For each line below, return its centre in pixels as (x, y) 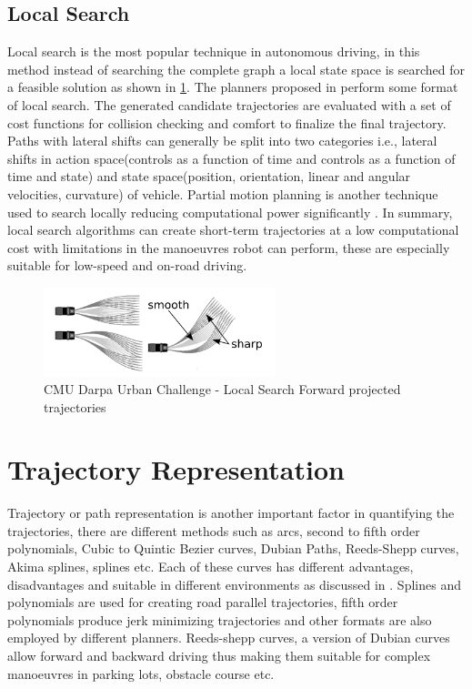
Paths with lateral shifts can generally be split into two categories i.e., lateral (222, 141)
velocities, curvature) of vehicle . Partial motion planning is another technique (223, 193)
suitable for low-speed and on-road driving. (127, 265)
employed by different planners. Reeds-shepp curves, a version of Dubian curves (229, 638)
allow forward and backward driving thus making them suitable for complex (219, 655)
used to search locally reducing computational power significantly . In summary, (230, 212)
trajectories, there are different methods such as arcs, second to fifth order (214, 530)
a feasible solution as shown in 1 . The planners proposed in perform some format (233, 87)
